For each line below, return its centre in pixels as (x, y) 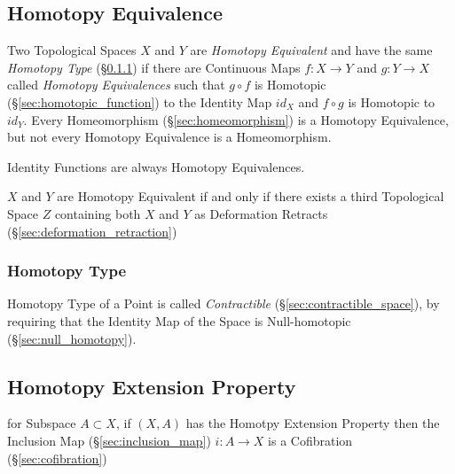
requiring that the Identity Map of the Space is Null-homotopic (179, 320)
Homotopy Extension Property (152, 386)
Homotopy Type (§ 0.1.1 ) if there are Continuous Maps (154, 67)
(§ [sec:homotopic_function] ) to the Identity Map (140, 101)
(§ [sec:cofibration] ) (57, 458)
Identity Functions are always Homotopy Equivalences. (156, 166)
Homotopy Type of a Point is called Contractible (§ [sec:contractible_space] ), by (224, 303)
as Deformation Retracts (261, 213)
